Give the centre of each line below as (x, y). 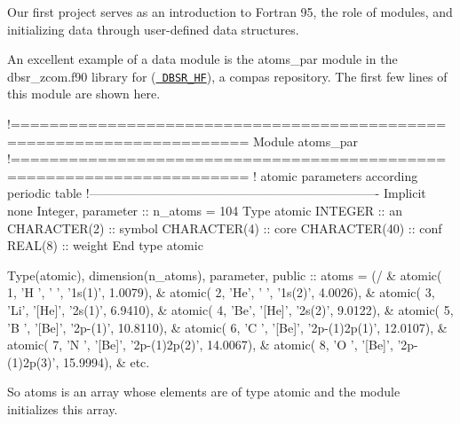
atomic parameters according (339, 175)
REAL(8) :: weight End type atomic (105, 245)
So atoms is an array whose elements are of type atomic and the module (204, 392)
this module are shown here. (84, 94)
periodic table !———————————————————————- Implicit (217, 193)
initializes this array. (63, 408)
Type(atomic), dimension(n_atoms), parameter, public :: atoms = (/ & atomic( (225, 275)
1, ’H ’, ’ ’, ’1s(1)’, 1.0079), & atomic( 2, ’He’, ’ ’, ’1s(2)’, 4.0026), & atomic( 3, (221, 292)
